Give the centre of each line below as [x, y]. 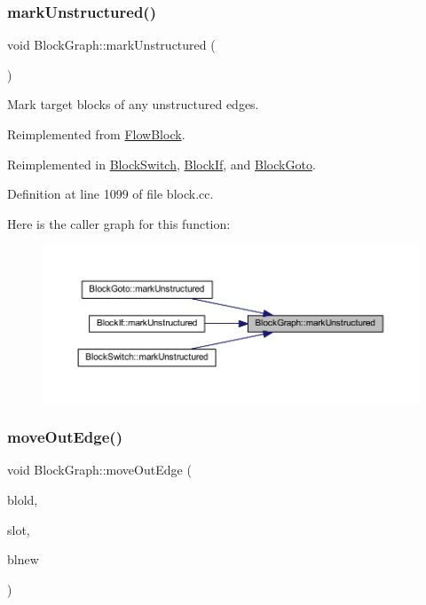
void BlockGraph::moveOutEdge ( [99, 470]
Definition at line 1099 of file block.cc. [110, 194]
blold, [23, 499]
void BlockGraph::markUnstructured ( [111, 45]
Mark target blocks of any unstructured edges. [133, 104]
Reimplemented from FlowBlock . [96, 134]
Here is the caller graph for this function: [119, 223]
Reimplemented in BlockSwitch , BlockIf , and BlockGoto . [162, 164]
